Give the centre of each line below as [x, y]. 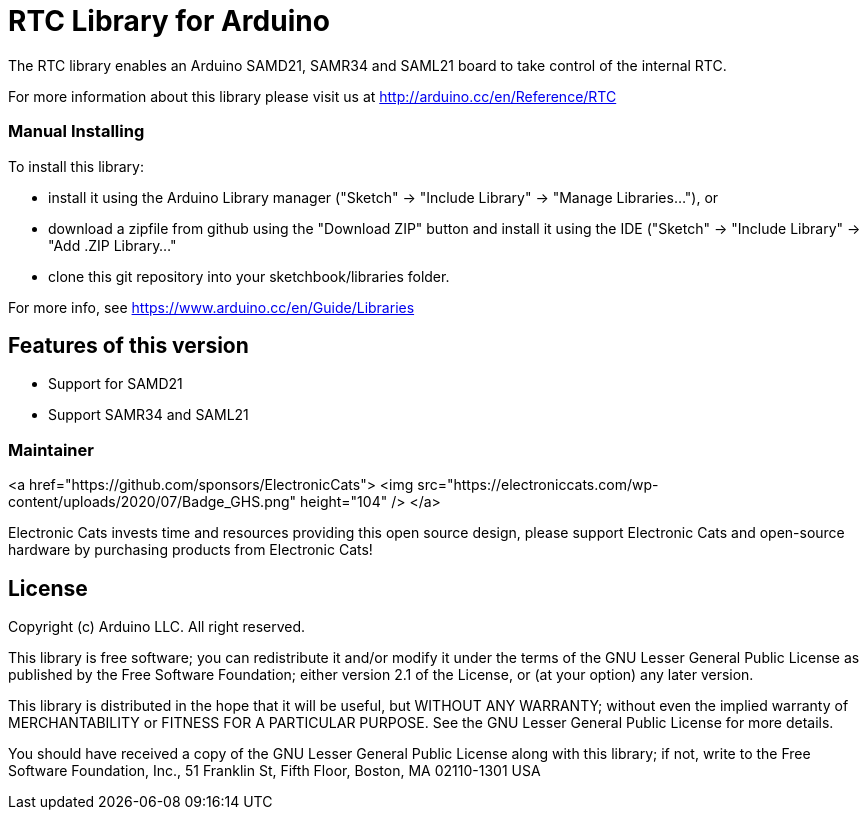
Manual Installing [76, 131]
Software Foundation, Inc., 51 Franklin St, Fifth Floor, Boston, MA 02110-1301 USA [274, 770]
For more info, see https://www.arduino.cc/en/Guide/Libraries [211, 307]
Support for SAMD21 [115, 384]
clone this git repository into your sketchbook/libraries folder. [249, 276]
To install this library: [76, 166]
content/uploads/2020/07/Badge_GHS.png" [152, 502]
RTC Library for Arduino [169, 21]
